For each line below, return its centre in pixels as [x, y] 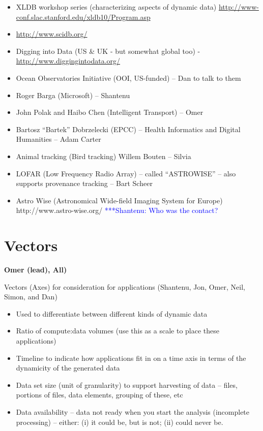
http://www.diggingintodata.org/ [68, 61]
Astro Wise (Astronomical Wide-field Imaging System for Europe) [119, 200]
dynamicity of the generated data [68, 368]
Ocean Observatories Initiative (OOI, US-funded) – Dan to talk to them [128, 78]
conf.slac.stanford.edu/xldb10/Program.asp [83, 17]
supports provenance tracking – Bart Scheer [84, 183]
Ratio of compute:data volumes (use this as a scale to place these [118, 331]
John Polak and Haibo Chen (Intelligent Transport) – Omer [110, 112]
